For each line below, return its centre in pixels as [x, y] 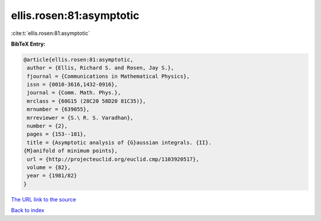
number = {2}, [47, 126]
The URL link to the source [44, 199]
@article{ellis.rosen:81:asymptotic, [78, 60]
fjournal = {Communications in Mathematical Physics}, [108, 76]
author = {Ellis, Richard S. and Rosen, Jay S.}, [101, 68]
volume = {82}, [49, 167]
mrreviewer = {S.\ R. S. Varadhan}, [80, 118]
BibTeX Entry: [28, 44]
